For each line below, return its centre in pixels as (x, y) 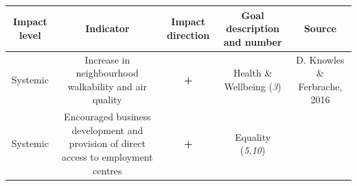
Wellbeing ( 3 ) (253, 86)
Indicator (107, 28)
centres (107, 170)
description (253, 28)
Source (320, 28)
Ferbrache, (320, 86)
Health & (253, 73)
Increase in (107, 59)
